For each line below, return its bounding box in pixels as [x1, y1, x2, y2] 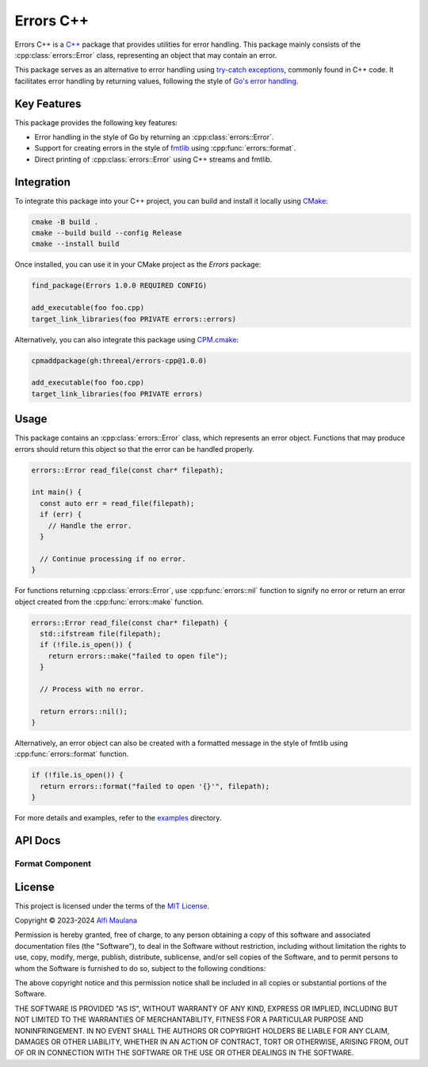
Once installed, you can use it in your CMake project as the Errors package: [14, 260, 262, 270]
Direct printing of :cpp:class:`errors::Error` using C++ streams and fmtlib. [34, 155, 273, 164]
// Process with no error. [40, 684, 145, 694]
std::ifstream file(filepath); [40, 629, 162, 638]
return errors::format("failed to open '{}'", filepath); [40, 782, 270, 790]
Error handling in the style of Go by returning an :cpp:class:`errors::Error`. [34, 132, 274, 142]
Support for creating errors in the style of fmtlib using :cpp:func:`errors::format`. [34, 143, 296, 153]
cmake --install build [31, 239, 120, 249]
